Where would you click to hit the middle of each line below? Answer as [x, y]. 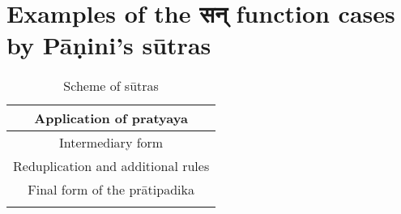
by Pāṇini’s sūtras [109, 45]
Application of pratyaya [111, 118]
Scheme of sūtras [111, 86]
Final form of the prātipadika [111, 190]
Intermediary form [111, 143]
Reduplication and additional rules [111, 166]
